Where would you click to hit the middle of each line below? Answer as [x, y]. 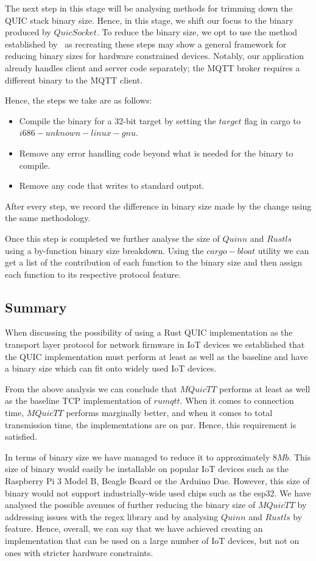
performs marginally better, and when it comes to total [169, 413]
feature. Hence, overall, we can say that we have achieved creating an [134, 528]
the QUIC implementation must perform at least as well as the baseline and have [156, 356]
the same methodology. [48, 218]
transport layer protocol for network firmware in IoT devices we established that [155, 344]
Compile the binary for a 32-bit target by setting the [118, 120]
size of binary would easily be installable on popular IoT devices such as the [147, 469]
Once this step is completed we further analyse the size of [112, 238]
